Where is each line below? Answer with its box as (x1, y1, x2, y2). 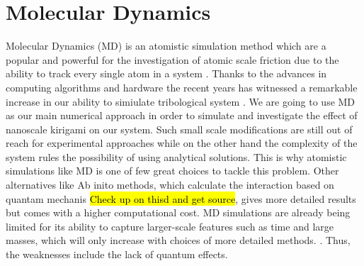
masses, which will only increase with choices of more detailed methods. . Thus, (6, 233, 351, 248)
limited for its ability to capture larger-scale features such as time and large (6, 218, 334, 233)
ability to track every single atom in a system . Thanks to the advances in (6, 66, 327, 81)
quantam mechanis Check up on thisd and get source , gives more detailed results (6, 191, 356, 206)
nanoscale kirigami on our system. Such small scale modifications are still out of (6, 121, 353, 136)
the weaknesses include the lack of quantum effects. (6, 247, 228, 262)
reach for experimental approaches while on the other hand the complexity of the (6, 135, 358, 150)
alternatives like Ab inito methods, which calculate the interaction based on (6, 177, 334, 192)
